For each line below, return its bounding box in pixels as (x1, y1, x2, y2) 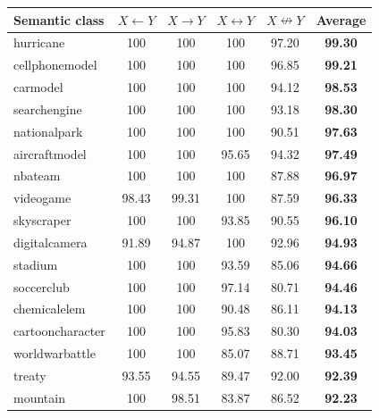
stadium (13, 255, 58, 273)
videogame (13, 188, 72, 207)
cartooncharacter (13, 322, 105, 340)
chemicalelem (13, 299, 86, 318)
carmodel (13, 78, 63, 96)
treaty (13, 366, 46, 384)
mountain (13, 388, 65, 406)
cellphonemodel (13, 55, 97, 74)
